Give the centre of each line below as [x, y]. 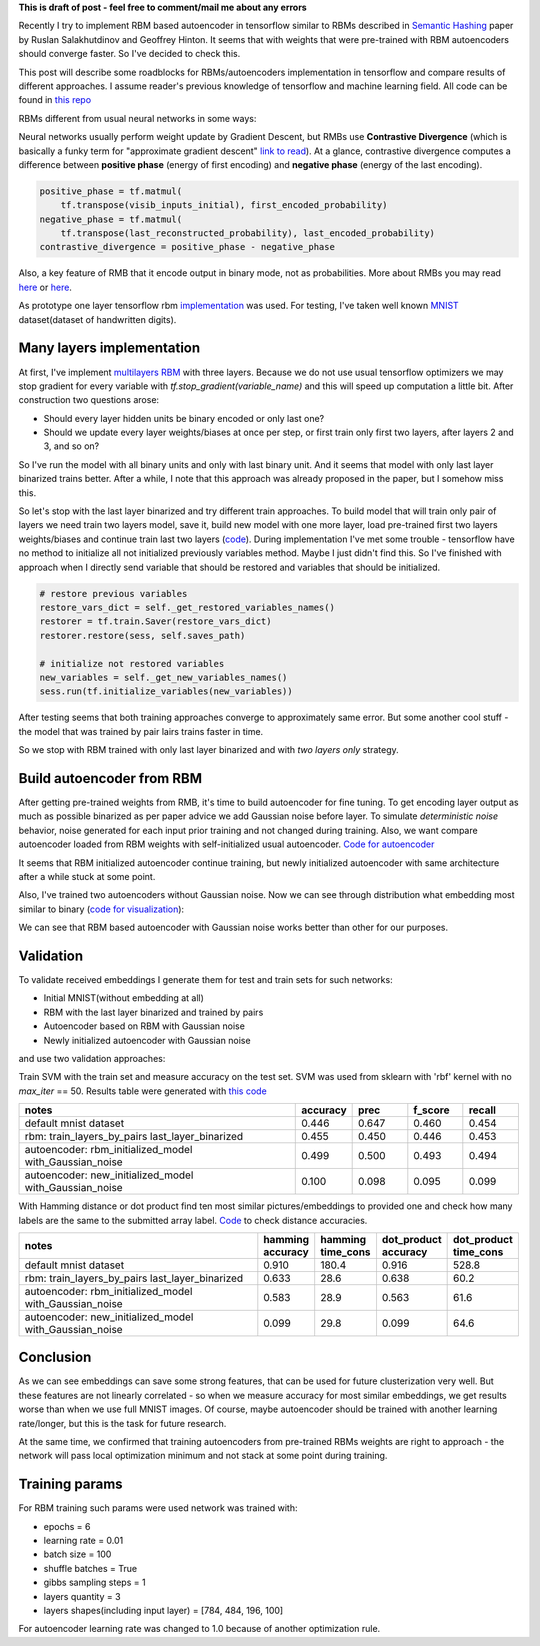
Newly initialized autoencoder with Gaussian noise [147, 1040]
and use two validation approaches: [92, 1058]
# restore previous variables [113, 593]
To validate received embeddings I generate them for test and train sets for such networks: [206, 980]
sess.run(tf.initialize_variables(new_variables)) [166, 691]
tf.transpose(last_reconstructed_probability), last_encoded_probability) [247, 233]
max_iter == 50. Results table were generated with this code [142, 1091]
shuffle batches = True [90, 1568]
